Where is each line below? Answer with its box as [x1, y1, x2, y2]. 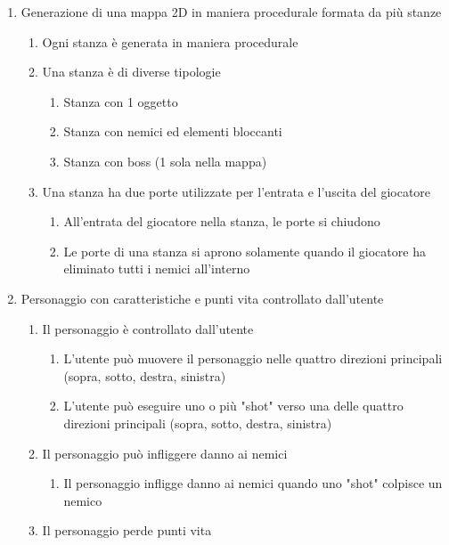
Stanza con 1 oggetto [63, 92, 178, 110]
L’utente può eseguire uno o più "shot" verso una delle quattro [63, 396, 404, 415]
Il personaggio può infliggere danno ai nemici [42, 443, 288, 462]
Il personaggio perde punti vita [42, 521, 212, 540]
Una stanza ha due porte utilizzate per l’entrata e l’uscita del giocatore [42, 182, 431, 200]
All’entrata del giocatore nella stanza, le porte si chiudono [63, 212, 380, 231]
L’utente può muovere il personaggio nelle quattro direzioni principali [63, 349, 443, 368]
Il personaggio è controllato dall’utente [42, 319, 254, 338]
